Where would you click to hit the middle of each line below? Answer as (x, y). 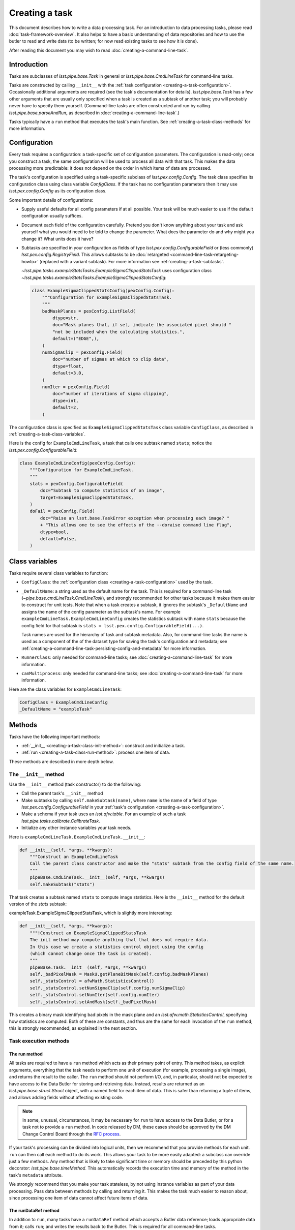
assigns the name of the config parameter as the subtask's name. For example (101, 612)
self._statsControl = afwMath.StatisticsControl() (92, 981)
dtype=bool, (54, 532)
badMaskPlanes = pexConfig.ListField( (89, 311)
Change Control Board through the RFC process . (72, 1134)
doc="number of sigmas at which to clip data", (111, 359)
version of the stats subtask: (38, 904)
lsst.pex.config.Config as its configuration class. (58, 191)
